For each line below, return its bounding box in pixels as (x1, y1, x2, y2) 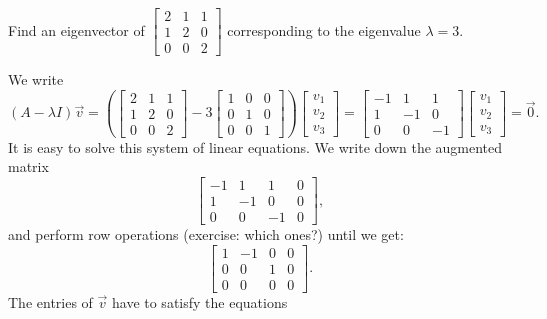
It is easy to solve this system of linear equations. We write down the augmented (8, 136, 503, 157)
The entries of (8, 291, 93, 312)
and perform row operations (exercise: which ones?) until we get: (8, 224, 404, 245)
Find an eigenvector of (8, 19, 145, 40)
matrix (8, 156, 49, 177)
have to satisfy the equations (111, 291, 288, 312)
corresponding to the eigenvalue (227, 19, 421, 40)
